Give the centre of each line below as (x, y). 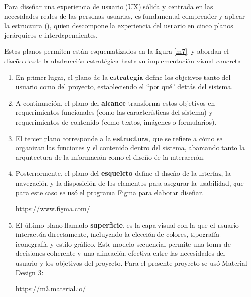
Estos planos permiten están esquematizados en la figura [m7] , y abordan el (117, 51)
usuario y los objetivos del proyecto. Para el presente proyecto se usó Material (131, 263)
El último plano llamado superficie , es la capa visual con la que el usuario (127, 225)
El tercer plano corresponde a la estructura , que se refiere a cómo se (119, 138)
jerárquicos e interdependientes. (51, 35)
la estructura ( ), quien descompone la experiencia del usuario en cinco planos (119, 25)
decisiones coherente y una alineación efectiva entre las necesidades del (120, 253)
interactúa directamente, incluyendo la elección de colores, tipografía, (118, 234)
